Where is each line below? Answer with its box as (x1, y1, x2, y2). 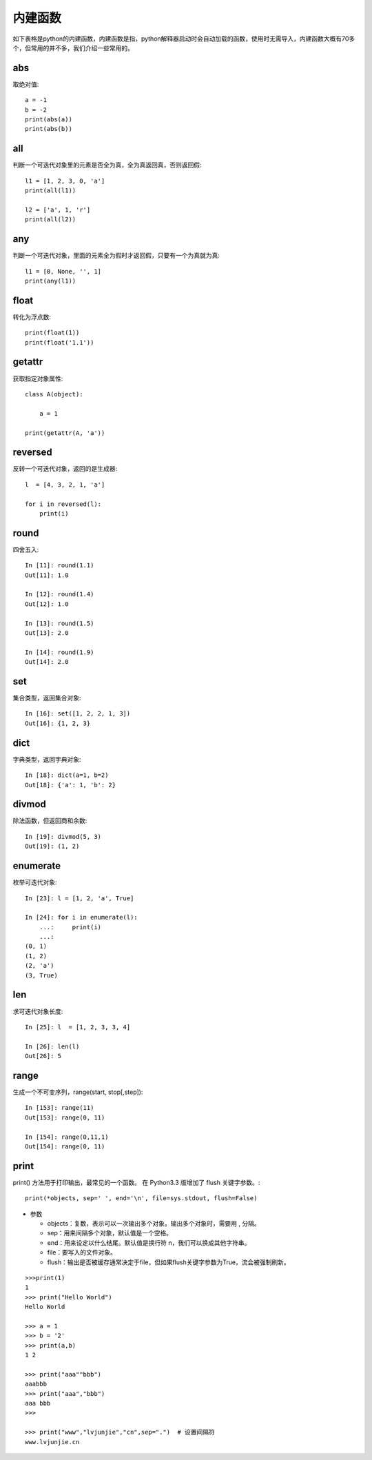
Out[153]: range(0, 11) (25, 1113, 105, 1122)
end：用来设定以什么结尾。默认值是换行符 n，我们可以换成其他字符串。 (47, 1238, 251, 1247)
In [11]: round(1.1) (25, 562, 94, 569)
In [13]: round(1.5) (25, 619, 94, 627)
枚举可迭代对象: (12, 878, 58, 886)
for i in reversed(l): (25, 500, 102, 508)
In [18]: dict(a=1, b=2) (25, 771, 109, 779)
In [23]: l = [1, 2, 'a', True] (25, 894, 134, 902)
